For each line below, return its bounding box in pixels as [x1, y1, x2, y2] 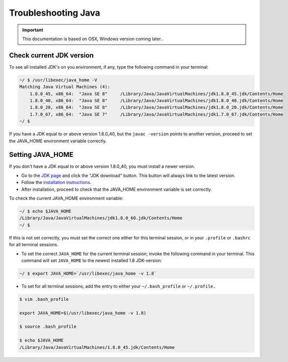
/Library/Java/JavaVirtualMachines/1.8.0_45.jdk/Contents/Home [19, 344, 175, 350]
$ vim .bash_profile [19, 296, 69, 302]
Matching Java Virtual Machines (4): [19, 84, 110, 90]
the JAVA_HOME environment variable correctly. [9, 138, 107, 144]
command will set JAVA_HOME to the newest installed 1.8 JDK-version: [21, 258, 162, 263]
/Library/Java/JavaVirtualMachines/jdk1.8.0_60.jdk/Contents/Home [19, 215, 183, 221]
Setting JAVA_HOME [9, 151, 74, 159]
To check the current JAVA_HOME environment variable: [9, 195, 124, 201]
